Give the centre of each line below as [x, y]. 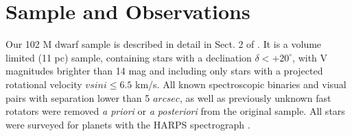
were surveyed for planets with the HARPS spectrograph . [128, 124]
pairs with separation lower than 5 [78, 97]
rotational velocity [44, 84]
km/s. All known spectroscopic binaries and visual [241, 84]
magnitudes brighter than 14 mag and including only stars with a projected [164, 71]
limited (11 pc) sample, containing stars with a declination [129, 57]
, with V [310, 57]
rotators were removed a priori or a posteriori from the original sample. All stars [175, 111]
